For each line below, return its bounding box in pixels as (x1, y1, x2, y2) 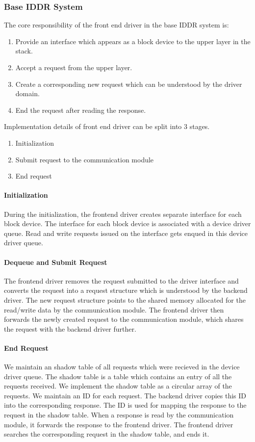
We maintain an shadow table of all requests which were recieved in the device (4, 362, 240, 372)
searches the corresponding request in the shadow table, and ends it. (4, 429, 209, 439)
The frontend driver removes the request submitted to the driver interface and (4, 275, 239, 286)
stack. (15, 46, 33, 56)
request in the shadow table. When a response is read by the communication (4, 410, 234, 420)
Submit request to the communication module (15, 154, 154, 164)
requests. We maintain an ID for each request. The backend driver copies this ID (4, 390, 247, 400)
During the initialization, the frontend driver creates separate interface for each (4, 208, 242, 219)
